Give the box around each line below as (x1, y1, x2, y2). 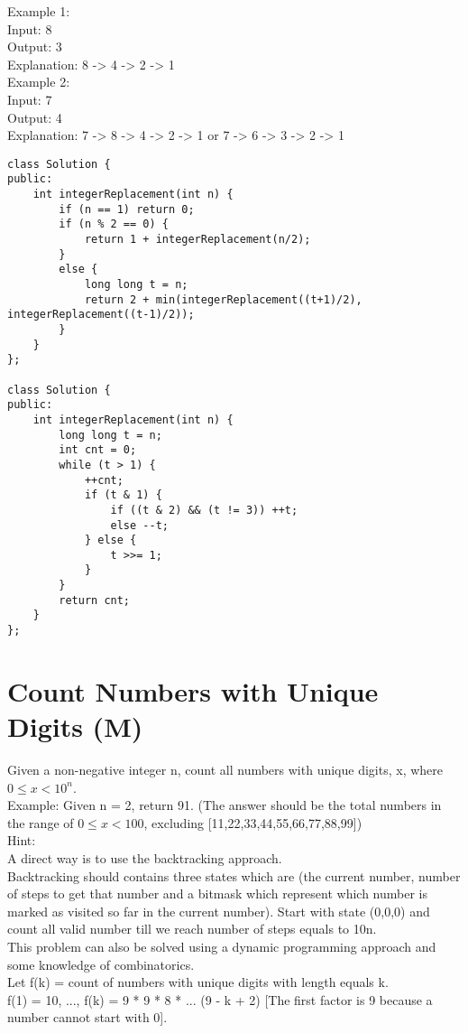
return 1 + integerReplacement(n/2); (84, 233, 311, 247)
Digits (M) (7, 708, 143, 745)
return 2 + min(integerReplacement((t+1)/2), (84, 293, 362, 306)
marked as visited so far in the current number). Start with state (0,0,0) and (7, 901, 430, 920)
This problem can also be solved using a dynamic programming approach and (7, 937, 436, 955)
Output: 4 (7, 107, 62, 126)
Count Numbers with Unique (7, 672, 379, 709)
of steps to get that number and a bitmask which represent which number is (7, 884, 428, 903)
